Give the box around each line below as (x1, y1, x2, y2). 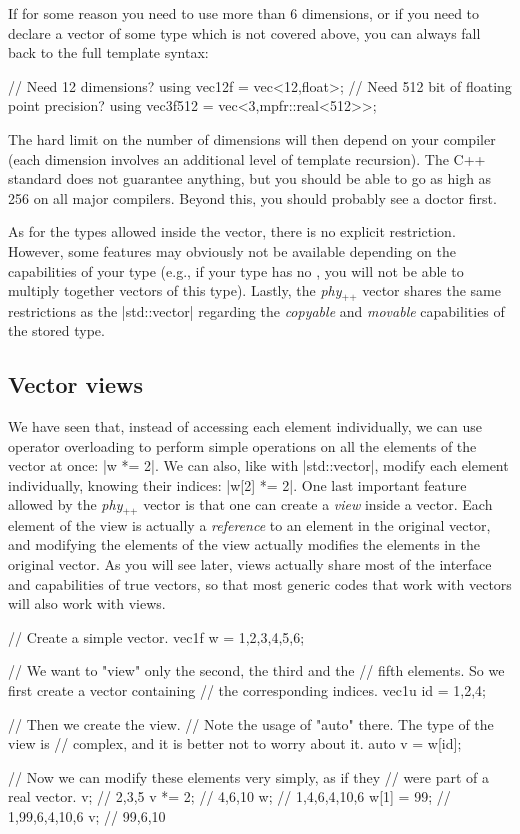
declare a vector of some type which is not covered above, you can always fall (8, 22, 481, 43)
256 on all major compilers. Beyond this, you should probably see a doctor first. (8, 187, 497, 208)
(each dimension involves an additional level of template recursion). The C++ (8, 148, 486, 169)
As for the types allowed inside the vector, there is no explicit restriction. (8, 221, 456, 242)
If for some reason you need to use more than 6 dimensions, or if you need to (8, 3, 480, 23)
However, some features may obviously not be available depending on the (8, 240, 456, 261)
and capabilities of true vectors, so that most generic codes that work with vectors (8, 573, 512, 594)
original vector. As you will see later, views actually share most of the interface (8, 553, 492, 574)
